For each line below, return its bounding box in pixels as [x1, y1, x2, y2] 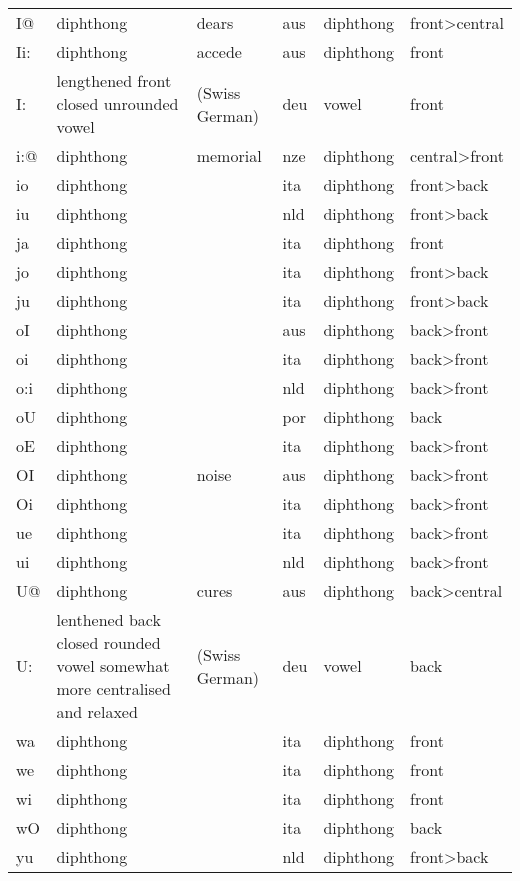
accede [196, 40, 242, 63]
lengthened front [56, 69, 172, 92]
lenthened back [56, 608, 161, 631]
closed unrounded [56, 92, 179, 115]
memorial [196, 144, 262, 167]
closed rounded [56, 631, 161, 654]
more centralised [56, 677, 171, 700]
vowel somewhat [56, 654, 170, 677]
